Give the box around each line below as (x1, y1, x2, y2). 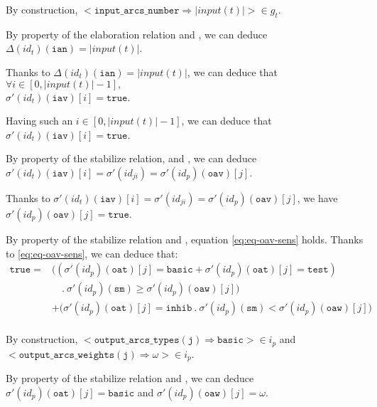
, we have (297, 190, 338, 205)
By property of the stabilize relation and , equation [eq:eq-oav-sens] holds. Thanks (6, 231, 364, 246)
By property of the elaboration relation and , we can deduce (6, 26, 268, 41)
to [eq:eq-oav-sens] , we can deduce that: (6, 245, 178, 260)
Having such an (6, 113, 73, 128)
